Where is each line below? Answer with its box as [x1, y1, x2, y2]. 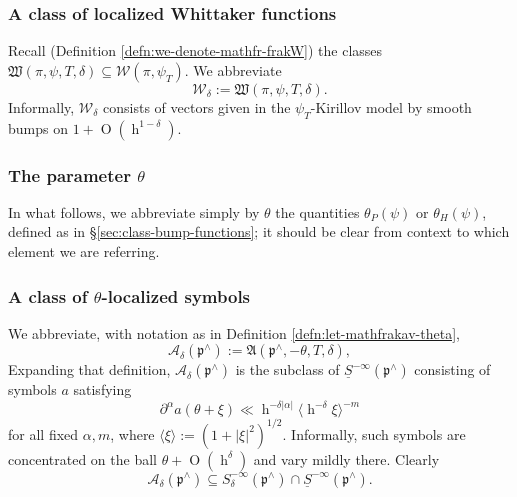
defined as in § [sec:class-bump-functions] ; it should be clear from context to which [8, 221, 510, 242]
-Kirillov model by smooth [310, 96, 472, 117]
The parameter [8, 162, 131, 187]
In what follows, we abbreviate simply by [8, 201, 260, 222]
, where [110, 423, 155, 444]
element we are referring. [8, 241, 160, 262]
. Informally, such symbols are [282, 423, 466, 444]
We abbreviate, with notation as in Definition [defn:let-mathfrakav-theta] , [8, 322, 460, 343]
